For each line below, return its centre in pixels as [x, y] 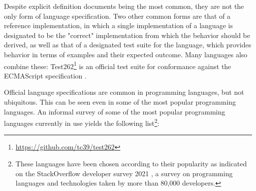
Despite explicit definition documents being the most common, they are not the [124, 6]
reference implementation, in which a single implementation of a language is [118, 25]
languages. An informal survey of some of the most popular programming [115, 111]
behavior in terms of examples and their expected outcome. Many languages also [126, 54]
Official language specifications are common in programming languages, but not [124, 92]
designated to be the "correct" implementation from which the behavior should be [127, 35]
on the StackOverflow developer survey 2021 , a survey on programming [124, 173]
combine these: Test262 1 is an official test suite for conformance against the [118, 65]
